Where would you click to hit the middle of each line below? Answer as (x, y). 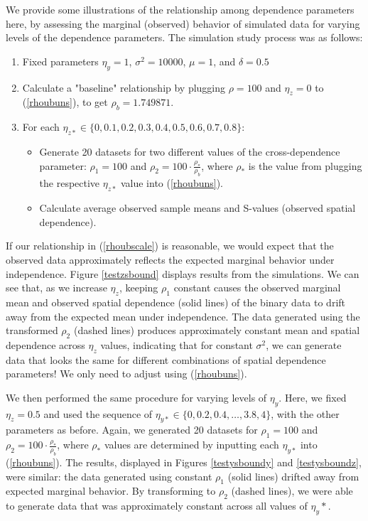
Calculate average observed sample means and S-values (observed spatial (197, 208)
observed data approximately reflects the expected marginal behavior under (170, 259)
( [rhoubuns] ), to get (65, 102)
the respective (70, 183)
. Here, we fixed (313, 397)
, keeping (139, 288)
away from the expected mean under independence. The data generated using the (183, 316)
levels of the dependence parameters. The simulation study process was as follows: (184, 37)
